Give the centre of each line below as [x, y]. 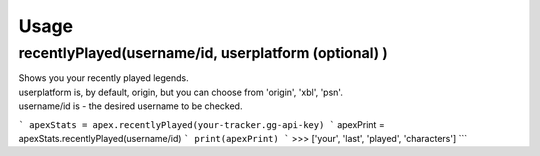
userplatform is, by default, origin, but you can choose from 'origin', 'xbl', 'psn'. [181, 92]
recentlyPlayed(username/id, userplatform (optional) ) [203, 53]
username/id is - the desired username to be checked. [130, 106]
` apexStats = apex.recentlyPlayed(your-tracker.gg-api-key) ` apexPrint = [201, 124]
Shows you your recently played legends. [103, 78]
